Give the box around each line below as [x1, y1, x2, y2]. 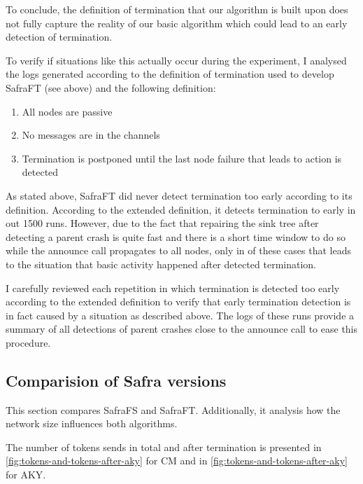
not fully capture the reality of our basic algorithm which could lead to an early [6, 15, 348, 30]
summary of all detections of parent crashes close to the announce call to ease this [6, 321, 358, 336]
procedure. [6, 335, 51, 350]
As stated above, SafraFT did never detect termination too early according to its [6, 188, 353, 202]
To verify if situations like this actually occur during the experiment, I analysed [6, 53, 347, 67]
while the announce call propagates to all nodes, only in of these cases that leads [6, 243, 351, 258]
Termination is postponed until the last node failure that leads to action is [22, 151, 342, 165]
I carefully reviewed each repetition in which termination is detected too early [6, 280, 340, 295]
